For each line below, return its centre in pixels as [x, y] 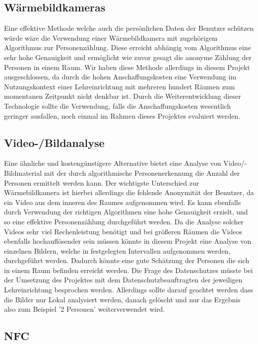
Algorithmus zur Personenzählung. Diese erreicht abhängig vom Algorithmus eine [128, 47]
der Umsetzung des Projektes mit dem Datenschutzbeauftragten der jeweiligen [123, 280]
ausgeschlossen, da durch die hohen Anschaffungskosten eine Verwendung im [120, 77]
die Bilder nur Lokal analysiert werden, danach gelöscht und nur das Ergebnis [122, 299]
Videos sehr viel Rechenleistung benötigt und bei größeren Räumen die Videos [123, 231]
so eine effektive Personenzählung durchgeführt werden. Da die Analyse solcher [124, 221]
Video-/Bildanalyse [54, 142]
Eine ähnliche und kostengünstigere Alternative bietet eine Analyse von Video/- [126, 163]
